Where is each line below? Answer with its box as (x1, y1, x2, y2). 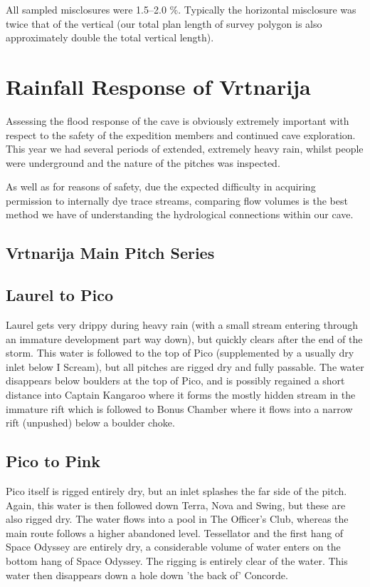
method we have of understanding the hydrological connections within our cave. (6, 207, 354, 222)
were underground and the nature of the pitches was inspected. (6, 155, 280, 170)
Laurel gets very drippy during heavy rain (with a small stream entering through (6, 317, 359, 332)
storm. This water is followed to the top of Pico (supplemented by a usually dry (6, 345, 354, 360)
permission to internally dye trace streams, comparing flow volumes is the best (6, 193, 348, 208)
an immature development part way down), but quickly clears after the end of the (6, 331, 363, 346)
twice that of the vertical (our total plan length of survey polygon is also (6, 16, 322, 31)
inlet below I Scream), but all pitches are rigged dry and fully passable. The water (6, 359, 364, 374)
